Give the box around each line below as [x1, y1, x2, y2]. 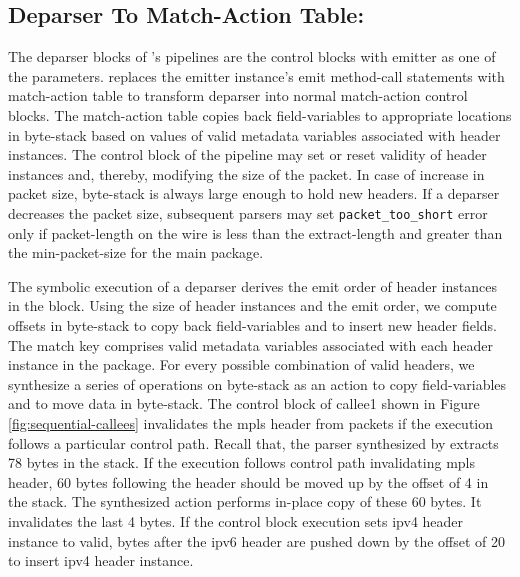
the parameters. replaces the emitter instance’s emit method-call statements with [8, 65, 505, 86]
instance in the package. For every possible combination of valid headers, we [8, 354, 475, 375]
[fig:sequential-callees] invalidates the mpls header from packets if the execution [8, 412, 493, 433]
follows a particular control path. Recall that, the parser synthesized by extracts [8, 432, 499, 453]
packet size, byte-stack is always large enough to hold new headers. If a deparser [8, 183, 500, 204]
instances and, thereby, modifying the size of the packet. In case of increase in [8, 163, 485, 184]
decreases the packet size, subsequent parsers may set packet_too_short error [8, 202, 488, 223]
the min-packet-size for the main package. [8, 242, 264, 263]
